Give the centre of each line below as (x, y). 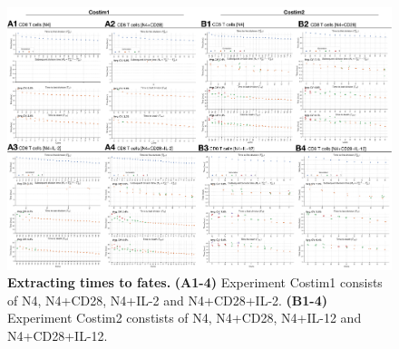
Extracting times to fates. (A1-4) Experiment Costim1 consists (195, 282)
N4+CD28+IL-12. (58, 336)
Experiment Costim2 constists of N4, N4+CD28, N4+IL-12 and (185, 318)
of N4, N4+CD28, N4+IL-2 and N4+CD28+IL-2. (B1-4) (168, 300)
